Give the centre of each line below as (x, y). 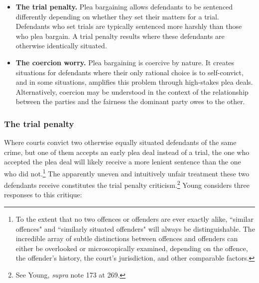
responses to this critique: (43, 195)
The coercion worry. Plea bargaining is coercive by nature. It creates (125, 62)
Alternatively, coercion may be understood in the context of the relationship (132, 91)
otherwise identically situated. (61, 46)
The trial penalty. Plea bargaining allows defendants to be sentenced (124, 6)
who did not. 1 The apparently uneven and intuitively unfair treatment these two (127, 172)
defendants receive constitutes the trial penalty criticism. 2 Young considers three (127, 184)
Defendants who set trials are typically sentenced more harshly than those (129, 26)
